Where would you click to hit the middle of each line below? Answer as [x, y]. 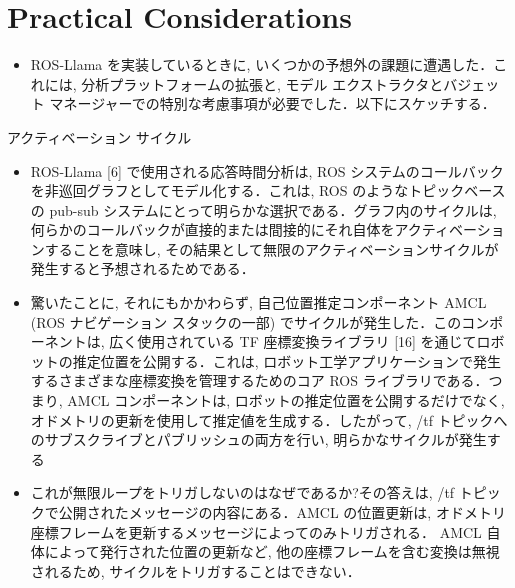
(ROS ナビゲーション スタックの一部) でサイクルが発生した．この [246, 321]
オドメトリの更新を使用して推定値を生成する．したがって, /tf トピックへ [269, 419]
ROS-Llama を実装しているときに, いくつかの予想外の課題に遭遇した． [262, 64]
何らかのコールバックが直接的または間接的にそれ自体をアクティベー [253, 229]
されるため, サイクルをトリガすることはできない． [195, 570]
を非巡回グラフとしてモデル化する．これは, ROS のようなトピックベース [268, 190]
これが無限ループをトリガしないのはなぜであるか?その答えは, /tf [242, 492]
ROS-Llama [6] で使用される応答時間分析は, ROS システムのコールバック [267, 170]
